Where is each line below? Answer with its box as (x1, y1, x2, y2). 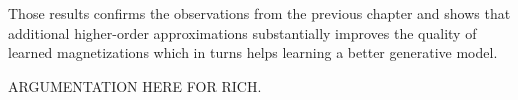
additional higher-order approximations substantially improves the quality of (8, 22, 477, 43)
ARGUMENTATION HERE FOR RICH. (8, 75, 262, 96)
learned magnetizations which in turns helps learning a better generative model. (8, 42, 498, 63)
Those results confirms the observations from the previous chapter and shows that (8, 3, 511, 23)
